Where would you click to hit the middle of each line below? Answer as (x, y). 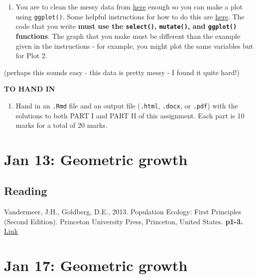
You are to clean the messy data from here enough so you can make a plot (129, 6)
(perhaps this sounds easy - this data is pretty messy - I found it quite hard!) (122, 72)
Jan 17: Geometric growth (96, 265)
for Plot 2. (31, 55)
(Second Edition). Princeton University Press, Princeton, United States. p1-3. (124, 221)
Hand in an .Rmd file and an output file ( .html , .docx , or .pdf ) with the (127, 105)
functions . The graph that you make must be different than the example (128, 36)
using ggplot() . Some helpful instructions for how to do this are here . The (130, 16)
